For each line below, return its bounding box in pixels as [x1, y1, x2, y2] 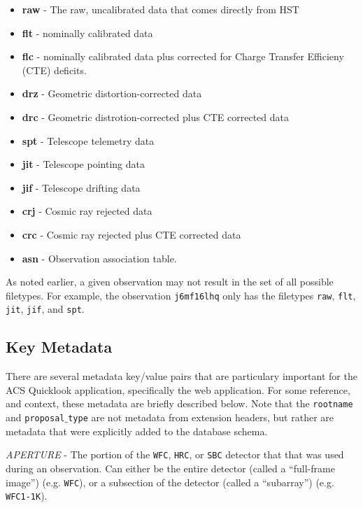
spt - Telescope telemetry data [22, 133, 155, 148]
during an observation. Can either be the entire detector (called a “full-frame [6, 460, 335, 475]
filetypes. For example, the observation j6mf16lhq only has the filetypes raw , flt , [6, 288, 356, 302]
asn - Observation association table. [22, 251, 177, 265]
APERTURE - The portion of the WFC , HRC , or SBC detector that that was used [6, 447, 344, 462]
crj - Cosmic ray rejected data [22, 204, 152, 218]
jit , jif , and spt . [6, 302, 85, 316]
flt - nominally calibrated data [22, 25, 153, 40]
